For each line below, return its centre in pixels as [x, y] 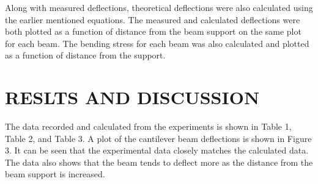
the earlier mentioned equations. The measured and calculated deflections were [153, 19]
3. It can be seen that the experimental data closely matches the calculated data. [157, 150]
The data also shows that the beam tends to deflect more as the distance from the [159, 162]
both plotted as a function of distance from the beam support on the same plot [153, 31]
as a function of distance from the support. [85, 55]
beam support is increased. [55, 174]
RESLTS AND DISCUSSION [132, 97]
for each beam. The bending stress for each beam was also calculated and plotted [157, 43]
